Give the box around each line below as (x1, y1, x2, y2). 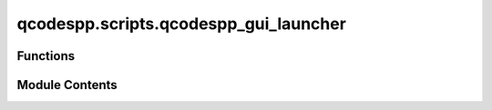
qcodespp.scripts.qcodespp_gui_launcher (16, 14, 346, 34)
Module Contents (16, 77, 118, 93)
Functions (16, 48, 76, 64)
